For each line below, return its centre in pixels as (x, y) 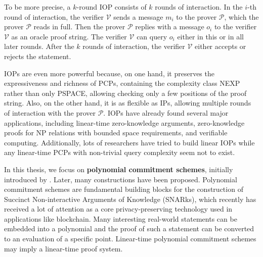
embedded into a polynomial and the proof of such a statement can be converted (129, 228)
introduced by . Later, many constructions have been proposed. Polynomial (121, 179)
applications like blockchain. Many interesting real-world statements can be (121, 218)
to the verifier (235, 27)
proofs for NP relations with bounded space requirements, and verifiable (116, 133)
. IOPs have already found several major (166, 112)
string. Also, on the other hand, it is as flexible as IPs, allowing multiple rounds (128, 103)
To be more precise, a (37, 7)
